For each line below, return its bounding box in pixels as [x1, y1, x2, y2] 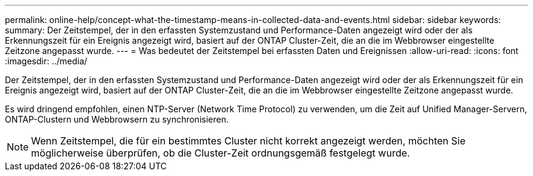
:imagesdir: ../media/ [5, 56, 88, 66]
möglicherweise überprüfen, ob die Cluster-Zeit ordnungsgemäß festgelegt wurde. [31, 147, 410, 159]
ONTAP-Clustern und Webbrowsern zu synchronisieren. [5, 114, 229, 124]
